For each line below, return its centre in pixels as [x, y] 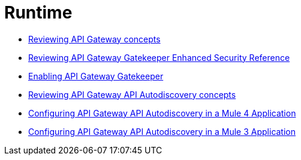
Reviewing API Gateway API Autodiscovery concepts [132, 94]
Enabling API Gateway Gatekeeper [96, 76]
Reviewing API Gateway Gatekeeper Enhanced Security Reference [159, 57]
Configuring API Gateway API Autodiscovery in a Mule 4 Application [162, 113]
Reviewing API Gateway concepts [94, 39]
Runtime [38, 13]
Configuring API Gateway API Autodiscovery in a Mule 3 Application [162, 131]
